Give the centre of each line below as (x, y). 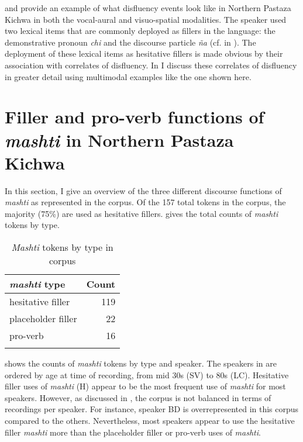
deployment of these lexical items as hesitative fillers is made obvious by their (144, 53)
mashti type (37, 284)
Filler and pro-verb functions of (135, 117)
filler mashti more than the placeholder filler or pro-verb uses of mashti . (133, 432)
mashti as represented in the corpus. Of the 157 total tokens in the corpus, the (145, 202)
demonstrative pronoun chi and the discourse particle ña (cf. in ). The (130, 42)
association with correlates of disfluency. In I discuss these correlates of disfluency (151, 65)
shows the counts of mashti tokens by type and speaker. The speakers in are (141, 363)
